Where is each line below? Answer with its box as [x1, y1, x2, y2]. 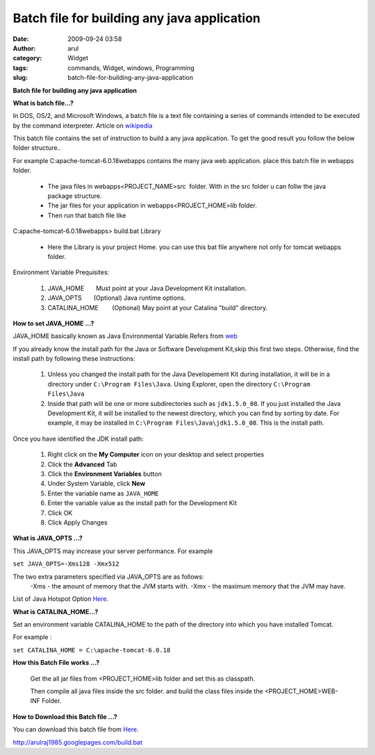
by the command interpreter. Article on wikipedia [12, 121, 153, 130]
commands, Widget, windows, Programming [67, 63, 194, 72]
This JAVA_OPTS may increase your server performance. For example [12, 547, 213, 555]
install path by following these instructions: [12, 355, 135, 363]
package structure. [47, 192, 102, 201]
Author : [12, 44, 36, 52]
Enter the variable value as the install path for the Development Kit [47, 499, 237, 507]
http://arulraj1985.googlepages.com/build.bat [12, 738, 142, 746]
